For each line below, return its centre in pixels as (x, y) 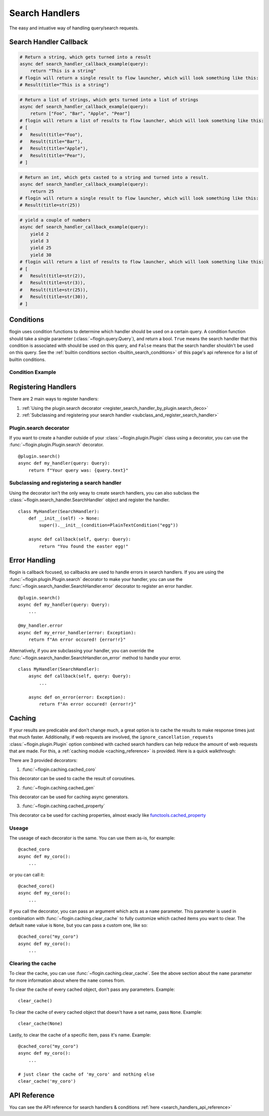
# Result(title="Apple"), (54, 149)
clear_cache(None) (41, 1024)
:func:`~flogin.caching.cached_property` (63, 806)
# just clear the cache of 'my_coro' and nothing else (86, 1074)
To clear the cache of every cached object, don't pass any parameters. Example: (92, 989)
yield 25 (41, 248)
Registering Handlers (43, 387)
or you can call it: (27, 875)
